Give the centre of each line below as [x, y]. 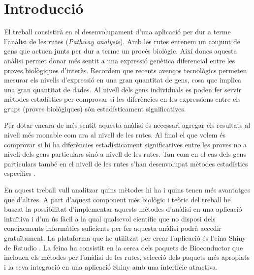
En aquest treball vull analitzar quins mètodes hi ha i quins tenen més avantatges [127, 190]
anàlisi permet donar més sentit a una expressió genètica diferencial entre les [120, 60]
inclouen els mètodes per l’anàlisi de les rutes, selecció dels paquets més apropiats [127, 257]
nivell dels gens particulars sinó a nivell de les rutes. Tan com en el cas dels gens [125, 154]
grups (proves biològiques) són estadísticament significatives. [95, 108]
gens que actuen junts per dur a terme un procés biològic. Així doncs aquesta [121, 51]
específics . [20, 173]
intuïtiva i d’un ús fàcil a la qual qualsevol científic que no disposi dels [110, 218]
